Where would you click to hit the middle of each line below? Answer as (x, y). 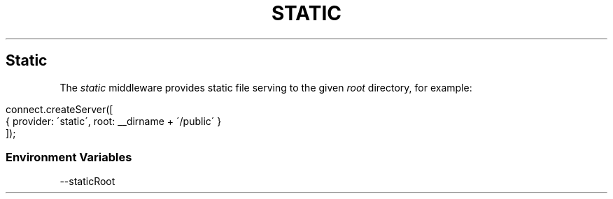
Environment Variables (69, 157)
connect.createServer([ (59, 109)
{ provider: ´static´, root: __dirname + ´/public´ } (114, 121)
